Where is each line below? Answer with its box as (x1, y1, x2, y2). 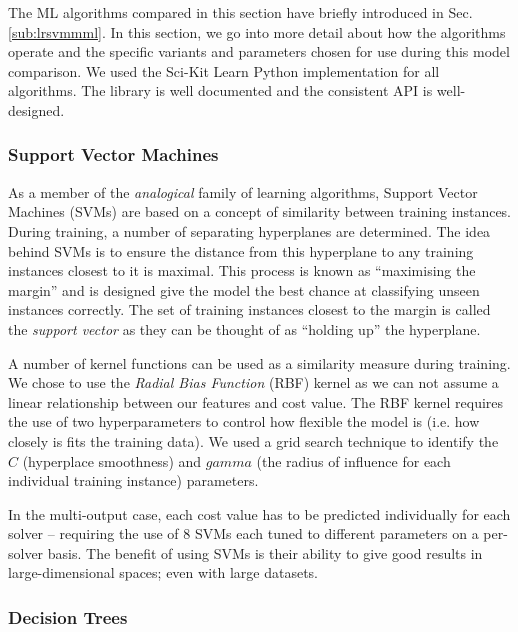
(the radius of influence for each (256, 450, 451, 471)
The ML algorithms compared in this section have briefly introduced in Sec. (8, 2, 473, 22)
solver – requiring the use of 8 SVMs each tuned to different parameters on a (8, 523, 479, 544)
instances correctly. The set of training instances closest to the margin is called (8, 299, 491, 320)
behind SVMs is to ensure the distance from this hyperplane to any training (8, 240, 474, 261)
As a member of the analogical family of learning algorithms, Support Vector (8, 181, 478, 202)
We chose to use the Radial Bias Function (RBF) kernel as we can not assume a (8, 372, 499, 393)
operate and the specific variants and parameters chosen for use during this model (8, 41, 510, 62)
